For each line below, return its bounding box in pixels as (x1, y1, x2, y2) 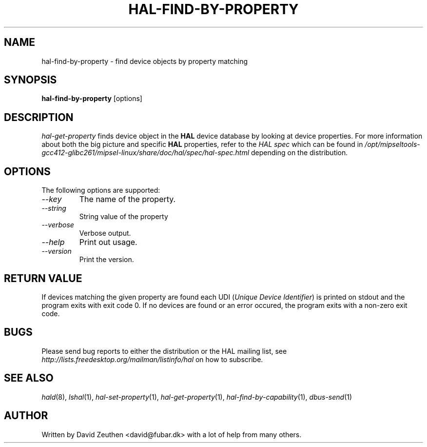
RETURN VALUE (4, 272, 82, 284)
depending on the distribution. (251, 148, 348, 157)
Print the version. (79, 255, 134, 264)
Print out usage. (79, 237, 137, 247)
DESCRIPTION (4, 111, 74, 123)
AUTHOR (4, 409, 48, 422)
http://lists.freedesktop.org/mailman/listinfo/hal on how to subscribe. (41, 355, 263, 364)
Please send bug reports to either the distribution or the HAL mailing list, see (41, 346, 287, 355)
